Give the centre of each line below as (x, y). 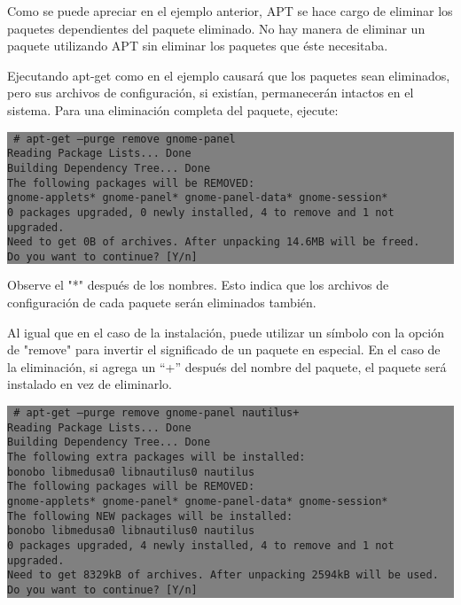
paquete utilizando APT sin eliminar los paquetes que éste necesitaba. (198, 46)
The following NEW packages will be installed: (150, 516)
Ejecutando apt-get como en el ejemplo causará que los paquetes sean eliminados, (229, 75)
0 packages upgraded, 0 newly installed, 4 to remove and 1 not (201, 212)
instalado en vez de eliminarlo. (90, 384)
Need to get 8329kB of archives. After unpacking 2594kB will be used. (223, 575)
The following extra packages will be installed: (156, 457)
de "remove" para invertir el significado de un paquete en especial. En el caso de (224, 349)
